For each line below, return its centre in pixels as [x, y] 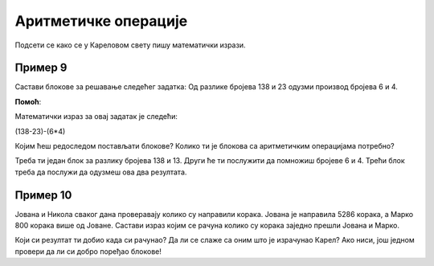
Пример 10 [43, 195]
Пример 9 [41, 68]
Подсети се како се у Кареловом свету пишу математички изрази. [130, 45]
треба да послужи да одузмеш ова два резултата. [101, 172]
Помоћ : [28, 101]
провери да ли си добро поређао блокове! [88, 251]
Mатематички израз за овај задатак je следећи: [96, 117]
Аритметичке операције [101, 21]
